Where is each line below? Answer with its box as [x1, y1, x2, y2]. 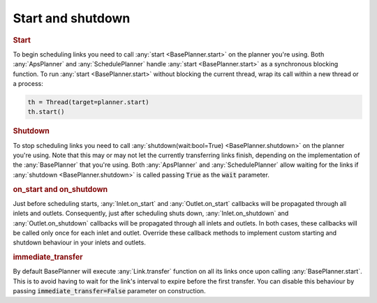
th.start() [27, 108, 65, 116]
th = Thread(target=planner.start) [27, 98, 149, 106]
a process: [13, 79, 43, 87]
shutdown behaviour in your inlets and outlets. [13, 238, 146, 247]
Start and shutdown [13, 10, 131, 26]
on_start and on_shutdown [13, 184, 108, 194]
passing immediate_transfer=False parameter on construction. [13, 287, 206, 295]
